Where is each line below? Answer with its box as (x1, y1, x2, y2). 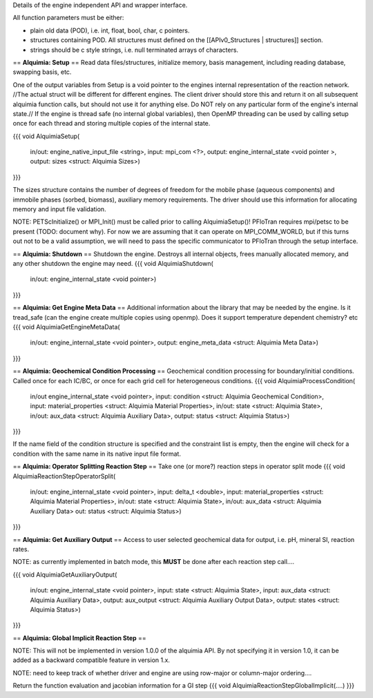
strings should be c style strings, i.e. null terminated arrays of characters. (30, 46, 238, 54)
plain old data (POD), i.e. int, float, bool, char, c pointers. (30, 26, 190, 35)
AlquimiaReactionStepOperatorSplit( (12, 472, 116, 480)
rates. (12, 545, 30, 553)
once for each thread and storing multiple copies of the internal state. (12, 119, 211, 128)
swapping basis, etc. (12, 68, 72, 76)
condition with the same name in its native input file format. (12, 449, 181, 458)
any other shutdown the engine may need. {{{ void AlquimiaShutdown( (12, 259, 213, 267)
